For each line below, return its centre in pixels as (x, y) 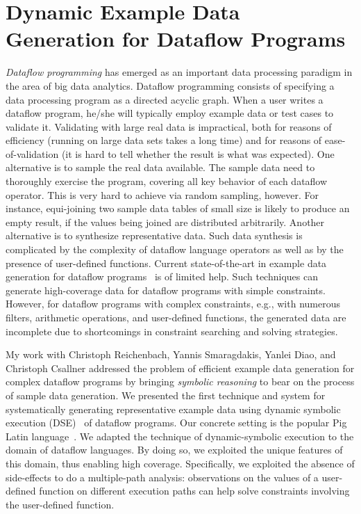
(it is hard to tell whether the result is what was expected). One (198, 153)
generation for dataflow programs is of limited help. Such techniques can (162, 276)
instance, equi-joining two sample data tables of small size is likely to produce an (178, 208)
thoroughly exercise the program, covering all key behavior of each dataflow (167, 181)
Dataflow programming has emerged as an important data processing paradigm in (179, 72)
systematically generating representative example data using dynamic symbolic (173, 409)
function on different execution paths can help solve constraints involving (194, 491)
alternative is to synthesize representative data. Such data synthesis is (154, 235)
